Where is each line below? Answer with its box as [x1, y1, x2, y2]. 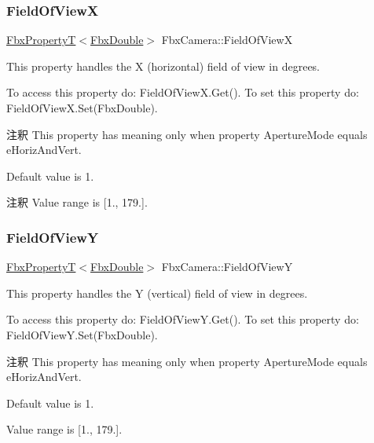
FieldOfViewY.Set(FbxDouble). [6, 326, 158, 342]
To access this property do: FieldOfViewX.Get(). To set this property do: [6, 84, 359, 101]
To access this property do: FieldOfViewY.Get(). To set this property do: [6, 311, 359, 328]
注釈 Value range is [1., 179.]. [6, 194, 148, 211]
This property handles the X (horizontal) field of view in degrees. [6, 57, 321, 74]
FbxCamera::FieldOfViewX [161, 31, 293, 48]
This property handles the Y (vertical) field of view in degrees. [6, 284, 308, 301]
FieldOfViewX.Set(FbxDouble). [6, 100, 158, 115]
